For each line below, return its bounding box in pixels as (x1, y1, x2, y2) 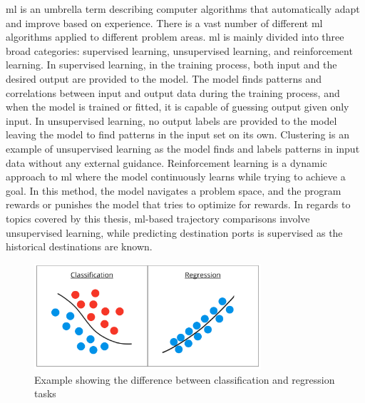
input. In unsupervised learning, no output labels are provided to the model (6, 113, 337, 128)
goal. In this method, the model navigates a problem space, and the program (6, 183, 341, 198)
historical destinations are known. (6, 239, 153, 254)
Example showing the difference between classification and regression (34, 372, 335, 387)
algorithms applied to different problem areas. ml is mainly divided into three (6, 29, 344, 44)
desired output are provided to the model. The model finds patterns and (6, 71, 322, 86)
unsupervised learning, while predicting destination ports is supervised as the (6, 225, 343, 240)
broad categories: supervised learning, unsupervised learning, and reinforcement (6, 43, 353, 58)
